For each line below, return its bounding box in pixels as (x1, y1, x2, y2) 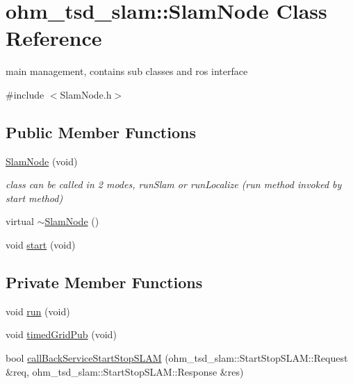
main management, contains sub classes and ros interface (6, 64, 248, 78)
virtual (6, 214, 34, 228)
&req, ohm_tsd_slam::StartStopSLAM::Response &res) (6, 364, 244, 378)
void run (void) (6, 303, 70, 318)
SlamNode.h (60, 87, 112, 101)
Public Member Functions (6, 121, 196, 142)
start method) (6, 190, 63, 205)
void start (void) (6, 237, 76, 252)
